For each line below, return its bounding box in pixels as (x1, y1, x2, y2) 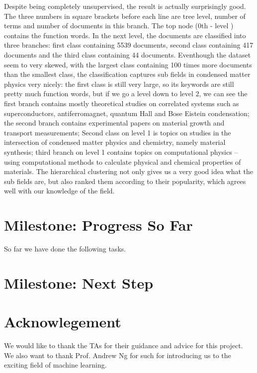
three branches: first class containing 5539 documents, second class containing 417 (4, 40, 254, 50)
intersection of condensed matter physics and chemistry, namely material (4, 137, 226, 147)
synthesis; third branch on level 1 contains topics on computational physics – (4, 146, 238, 157)
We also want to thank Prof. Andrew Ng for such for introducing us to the (4, 350, 231, 360)
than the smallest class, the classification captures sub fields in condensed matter (4, 69, 251, 79)
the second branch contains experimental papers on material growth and (4, 118, 225, 128)
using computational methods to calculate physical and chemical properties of (4, 156, 241, 167)
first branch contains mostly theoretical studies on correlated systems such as (4, 98, 239, 108)
